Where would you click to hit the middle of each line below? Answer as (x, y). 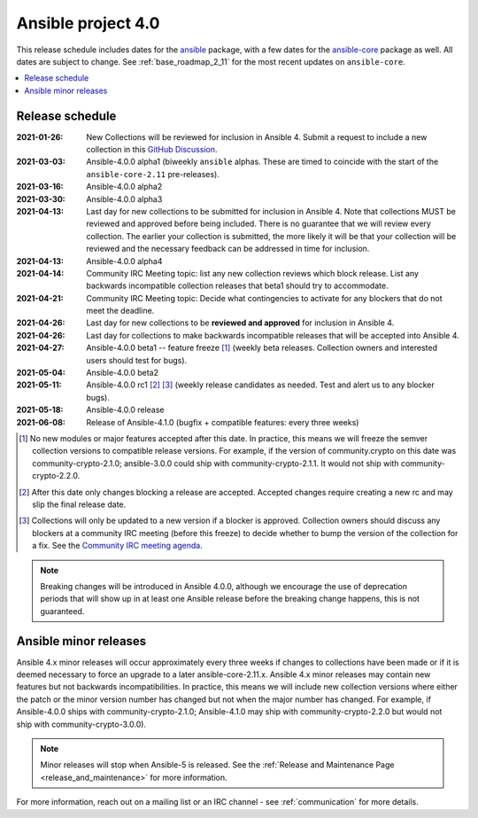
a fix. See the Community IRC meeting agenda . (117, 546)
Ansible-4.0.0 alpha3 (124, 199)
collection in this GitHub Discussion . (152, 150)
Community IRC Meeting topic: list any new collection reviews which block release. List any (253, 273)
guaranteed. (62, 611)
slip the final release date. (79, 504)
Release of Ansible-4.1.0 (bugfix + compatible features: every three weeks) (223, 422)
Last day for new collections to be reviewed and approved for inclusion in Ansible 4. (240, 323)
